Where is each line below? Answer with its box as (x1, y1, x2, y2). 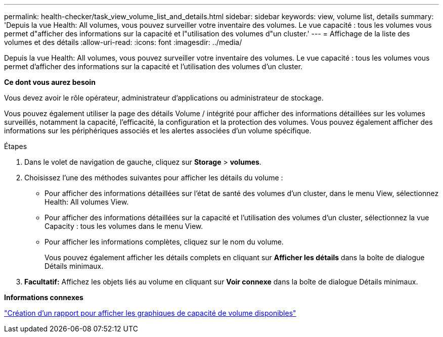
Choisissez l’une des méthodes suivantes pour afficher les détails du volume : (24, 173, 283, 182)
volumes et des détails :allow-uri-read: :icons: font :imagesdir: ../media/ (4, 38, 242, 46)
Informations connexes (4, 293, 83, 302)
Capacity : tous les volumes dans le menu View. (45, 222, 203, 230)
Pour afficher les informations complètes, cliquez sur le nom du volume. (45, 237, 284, 246)
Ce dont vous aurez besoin (4, 78, 96, 86)
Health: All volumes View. (45, 198, 129, 206)
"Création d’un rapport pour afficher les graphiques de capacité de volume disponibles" (4, 309, 296, 317)
